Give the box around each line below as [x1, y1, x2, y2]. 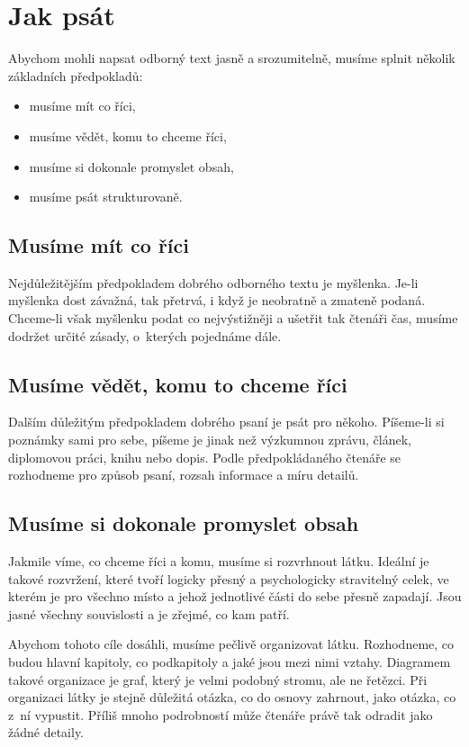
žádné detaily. [8, 723, 85, 742]
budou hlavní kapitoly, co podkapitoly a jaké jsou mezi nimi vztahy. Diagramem [8, 652, 451, 671]
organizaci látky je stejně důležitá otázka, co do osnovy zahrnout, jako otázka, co [8, 688, 456, 706]
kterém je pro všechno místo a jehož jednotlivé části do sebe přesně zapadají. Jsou [8, 587, 462, 606]
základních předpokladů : [8, 66, 143, 85]
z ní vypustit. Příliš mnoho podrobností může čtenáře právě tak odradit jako [8, 705, 433, 724]
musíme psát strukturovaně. [29, 187, 183, 206]
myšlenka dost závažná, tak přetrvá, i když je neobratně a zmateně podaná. [8, 291, 426, 310]
